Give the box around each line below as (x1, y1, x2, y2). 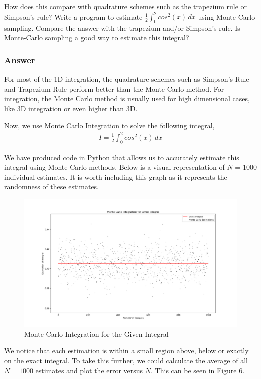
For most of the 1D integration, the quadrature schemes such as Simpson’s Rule (4, 73, 249, 84)
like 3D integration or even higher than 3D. (4, 103, 138, 114)
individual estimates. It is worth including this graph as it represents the (4, 171, 227, 182)
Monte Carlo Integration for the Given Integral (24, 328, 169, 339)
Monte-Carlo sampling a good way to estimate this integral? (4, 32, 189, 43)
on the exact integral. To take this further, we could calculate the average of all (4, 355, 248, 365)
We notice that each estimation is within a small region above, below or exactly (4, 345, 249, 356)
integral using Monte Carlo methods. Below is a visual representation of (4, 162, 225, 172)
